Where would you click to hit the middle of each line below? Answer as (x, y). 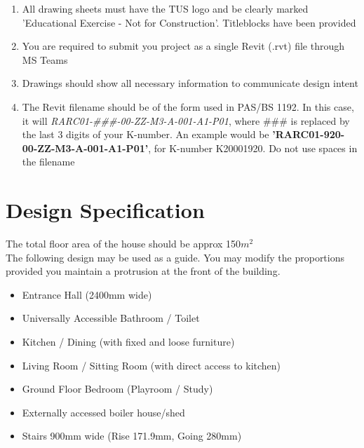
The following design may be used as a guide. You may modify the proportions (175, 257)
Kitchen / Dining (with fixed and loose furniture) (128, 342)
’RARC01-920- (309, 134)
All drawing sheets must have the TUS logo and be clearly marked (165, 8)
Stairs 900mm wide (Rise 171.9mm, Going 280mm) (132, 436)
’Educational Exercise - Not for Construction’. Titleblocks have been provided (189, 22)
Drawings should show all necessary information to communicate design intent (190, 83)
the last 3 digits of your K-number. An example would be (146, 134)
